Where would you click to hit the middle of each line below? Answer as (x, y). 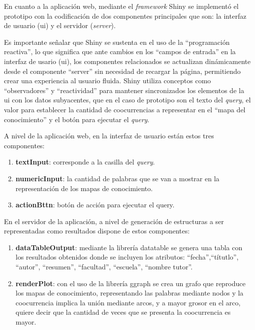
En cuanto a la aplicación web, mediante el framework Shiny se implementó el (121, 6)
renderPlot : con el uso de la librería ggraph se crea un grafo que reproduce (130, 283)
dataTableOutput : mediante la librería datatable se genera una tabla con (129, 247)
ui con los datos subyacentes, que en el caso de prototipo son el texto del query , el (127, 100)
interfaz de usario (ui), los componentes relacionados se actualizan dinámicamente (127, 61)
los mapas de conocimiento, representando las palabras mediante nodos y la (129, 293)
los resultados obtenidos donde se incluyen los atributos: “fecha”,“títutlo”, (127, 257)
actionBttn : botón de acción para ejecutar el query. (95, 205)
